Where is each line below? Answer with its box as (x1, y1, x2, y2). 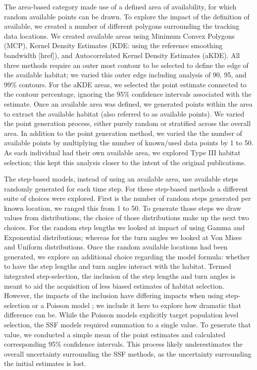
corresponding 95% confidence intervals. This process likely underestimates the (4, 339, 243, 349)
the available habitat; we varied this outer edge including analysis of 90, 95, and (4, 69, 247, 80)
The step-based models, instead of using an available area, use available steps (4, 174, 238, 184)
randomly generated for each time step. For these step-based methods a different (4, 183, 249, 193)
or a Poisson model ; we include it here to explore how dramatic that (32, 300, 242, 310)
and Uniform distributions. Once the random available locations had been (4, 242, 228, 252)
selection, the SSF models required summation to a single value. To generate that (4, 319, 251, 329)
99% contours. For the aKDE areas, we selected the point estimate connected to (4, 79, 247, 89)
